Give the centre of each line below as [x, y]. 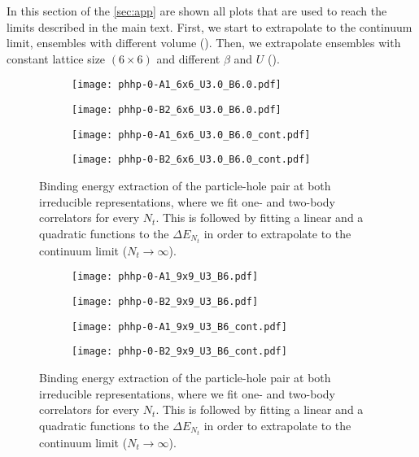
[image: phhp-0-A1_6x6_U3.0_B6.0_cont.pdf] [191, 135]
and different [188, 58]
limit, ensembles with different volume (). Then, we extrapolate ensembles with [204, 43]
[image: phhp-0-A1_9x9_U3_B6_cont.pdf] [179, 326]
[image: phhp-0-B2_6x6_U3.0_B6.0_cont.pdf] [191, 160]
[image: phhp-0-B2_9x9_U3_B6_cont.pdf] [179, 352]
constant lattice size [56, 58]
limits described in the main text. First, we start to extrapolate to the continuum [209, 26]
